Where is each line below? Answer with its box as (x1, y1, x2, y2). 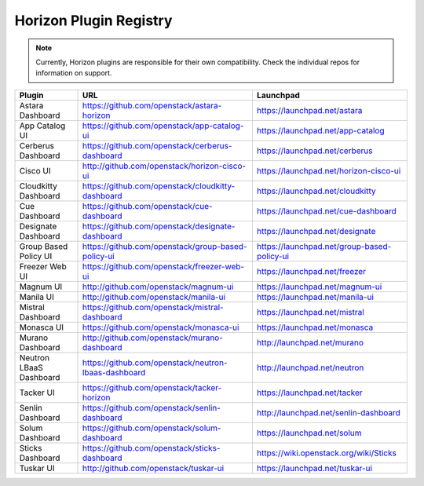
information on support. (35, 68, 112, 78)
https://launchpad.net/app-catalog (256, 125, 385, 136)
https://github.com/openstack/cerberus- (82, 140, 232, 151)
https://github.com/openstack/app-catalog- (82, 120, 244, 131)
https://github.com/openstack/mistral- (82, 301, 224, 312)
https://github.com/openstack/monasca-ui (82, 322, 239, 333)
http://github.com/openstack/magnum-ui (82, 281, 234, 292)
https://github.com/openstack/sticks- (82, 442, 221, 453)
